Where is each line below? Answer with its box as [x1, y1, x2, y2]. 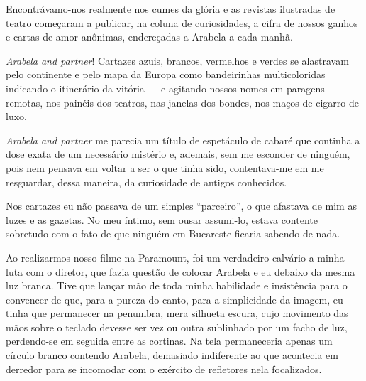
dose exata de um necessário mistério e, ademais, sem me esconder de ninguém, [6, 146, 350, 161]
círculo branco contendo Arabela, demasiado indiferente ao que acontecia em [6, 348, 338, 363]
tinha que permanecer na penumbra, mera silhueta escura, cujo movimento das [6, 306, 348, 321]
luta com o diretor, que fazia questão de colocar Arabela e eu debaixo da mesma [6, 264, 355, 279]
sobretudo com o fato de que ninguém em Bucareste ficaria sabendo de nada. [6, 226, 340, 241]
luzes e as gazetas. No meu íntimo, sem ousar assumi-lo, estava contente [6, 212, 318, 227]
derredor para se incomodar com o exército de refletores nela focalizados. [6, 361, 322, 376]
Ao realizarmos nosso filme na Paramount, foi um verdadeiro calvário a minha [6, 249, 345, 264]
